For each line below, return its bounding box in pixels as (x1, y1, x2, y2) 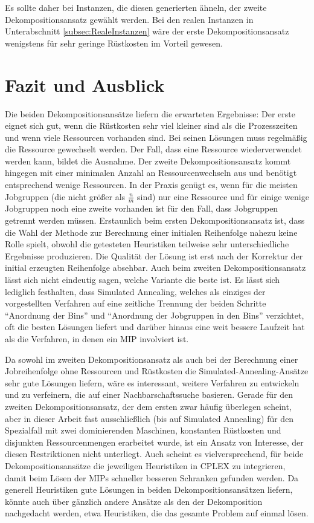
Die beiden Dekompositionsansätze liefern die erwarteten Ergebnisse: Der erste (5, 107, 295, 120)
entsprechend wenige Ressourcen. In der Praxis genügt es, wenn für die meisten (5, 178, 298, 191)
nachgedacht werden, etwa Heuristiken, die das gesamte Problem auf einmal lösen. (5, 507, 309, 519)
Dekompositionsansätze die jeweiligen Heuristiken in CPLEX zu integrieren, (5, 459, 286, 472)
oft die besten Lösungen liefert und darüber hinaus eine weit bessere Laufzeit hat (5, 320, 305, 333)
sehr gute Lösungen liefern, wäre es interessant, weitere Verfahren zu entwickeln (5, 376, 300, 389)
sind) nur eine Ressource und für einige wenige (137, 190, 309, 203)
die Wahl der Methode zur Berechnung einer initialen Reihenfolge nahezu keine (5, 226, 298, 238)
